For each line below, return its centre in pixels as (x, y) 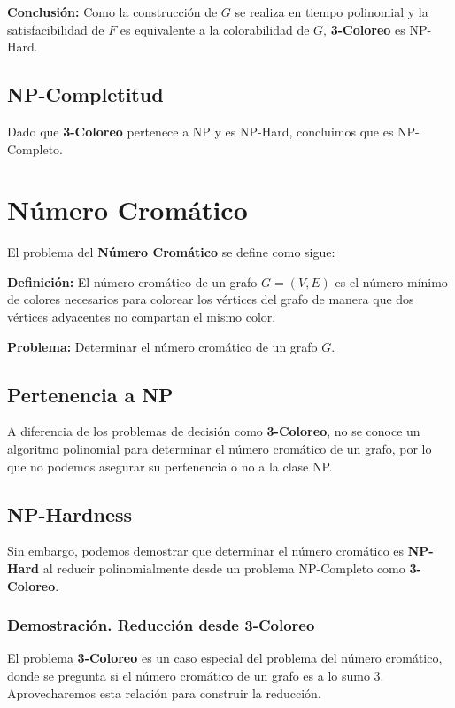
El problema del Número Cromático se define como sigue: (171, 252)
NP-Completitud (85, 94)
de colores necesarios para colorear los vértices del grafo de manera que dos (211, 299)
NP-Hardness (70, 513)
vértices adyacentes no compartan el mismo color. (142, 317)
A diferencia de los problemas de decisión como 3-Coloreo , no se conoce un (214, 431)
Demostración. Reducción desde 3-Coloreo (161, 625)
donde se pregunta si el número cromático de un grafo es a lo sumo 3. (196, 676)
